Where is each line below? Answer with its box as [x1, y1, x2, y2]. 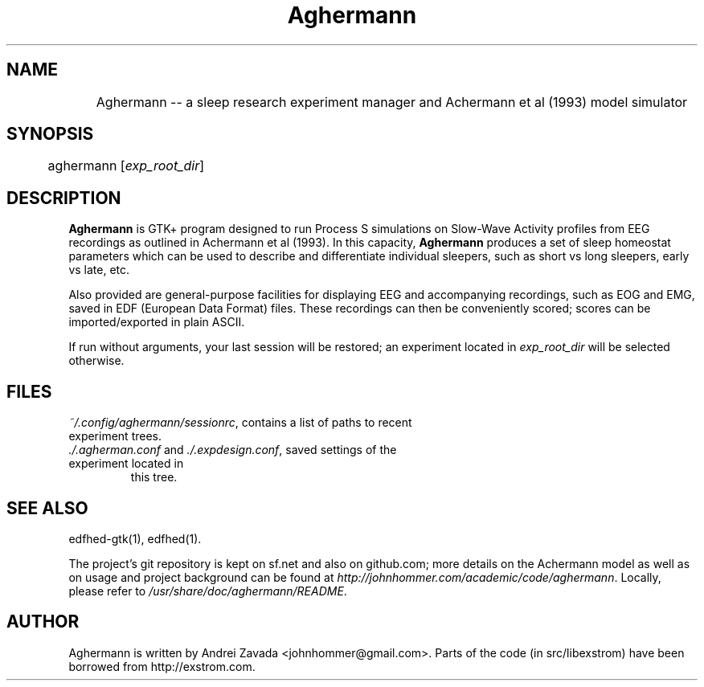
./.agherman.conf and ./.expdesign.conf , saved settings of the [68, 443, 397, 457]
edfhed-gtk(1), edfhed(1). [68, 531, 202, 546]
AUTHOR [6, 611, 80, 632]
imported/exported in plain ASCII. [68, 315, 245, 329]
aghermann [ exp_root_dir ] [47, 157, 205, 174]
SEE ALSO [6, 497, 88, 518]
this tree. [130, 470, 178, 485]
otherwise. [68, 354, 125, 368]
